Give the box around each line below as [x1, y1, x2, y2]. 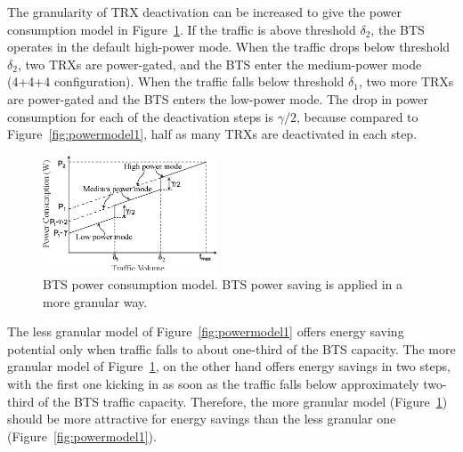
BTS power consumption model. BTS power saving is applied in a [43, 274, 402, 293]
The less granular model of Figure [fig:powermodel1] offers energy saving [7, 322, 404, 341]
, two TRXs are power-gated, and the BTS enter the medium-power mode [17, 54, 422, 73]
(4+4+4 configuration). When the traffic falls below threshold [7, 72, 345, 91]
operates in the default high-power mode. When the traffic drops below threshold [7, 37, 451, 56]
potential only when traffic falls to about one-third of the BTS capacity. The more [7, 339, 456, 358]
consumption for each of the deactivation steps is [7, 107, 273, 125]
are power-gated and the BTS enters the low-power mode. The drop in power [7, 89, 428, 108]
